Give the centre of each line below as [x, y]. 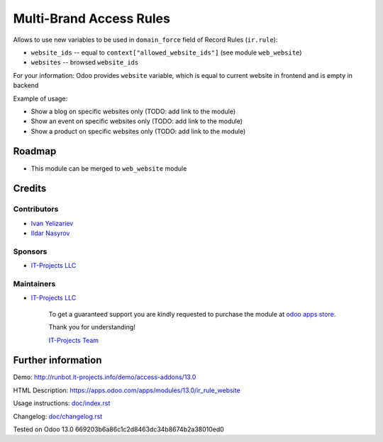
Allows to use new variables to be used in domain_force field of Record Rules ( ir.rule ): [145, 40]
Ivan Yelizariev [52, 223]
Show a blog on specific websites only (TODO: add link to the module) [133, 111]
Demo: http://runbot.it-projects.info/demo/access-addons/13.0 [105, 377]
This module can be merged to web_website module [109, 168]
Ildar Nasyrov [50, 233]
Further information [57, 360]
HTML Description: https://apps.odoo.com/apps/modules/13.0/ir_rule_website [127, 390]
